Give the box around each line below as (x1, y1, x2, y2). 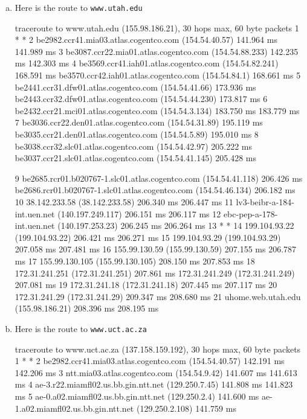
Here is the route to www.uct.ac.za (15, 322, 147, 334)
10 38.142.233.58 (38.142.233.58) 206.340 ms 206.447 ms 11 (15, 195, 233, 208)
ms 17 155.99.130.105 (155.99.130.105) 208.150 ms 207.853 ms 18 (15, 254, 255, 267)
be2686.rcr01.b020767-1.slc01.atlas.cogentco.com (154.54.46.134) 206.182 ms (15, 184, 296, 196)
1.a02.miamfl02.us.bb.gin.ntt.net (15, 401, 134, 414)
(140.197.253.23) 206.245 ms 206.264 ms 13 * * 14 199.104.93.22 (57, 219, 294, 232)
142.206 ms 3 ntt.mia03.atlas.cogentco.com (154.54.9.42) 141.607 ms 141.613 (15, 366, 297, 379)
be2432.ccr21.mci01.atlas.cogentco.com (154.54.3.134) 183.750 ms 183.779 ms (15, 104, 300, 117)
